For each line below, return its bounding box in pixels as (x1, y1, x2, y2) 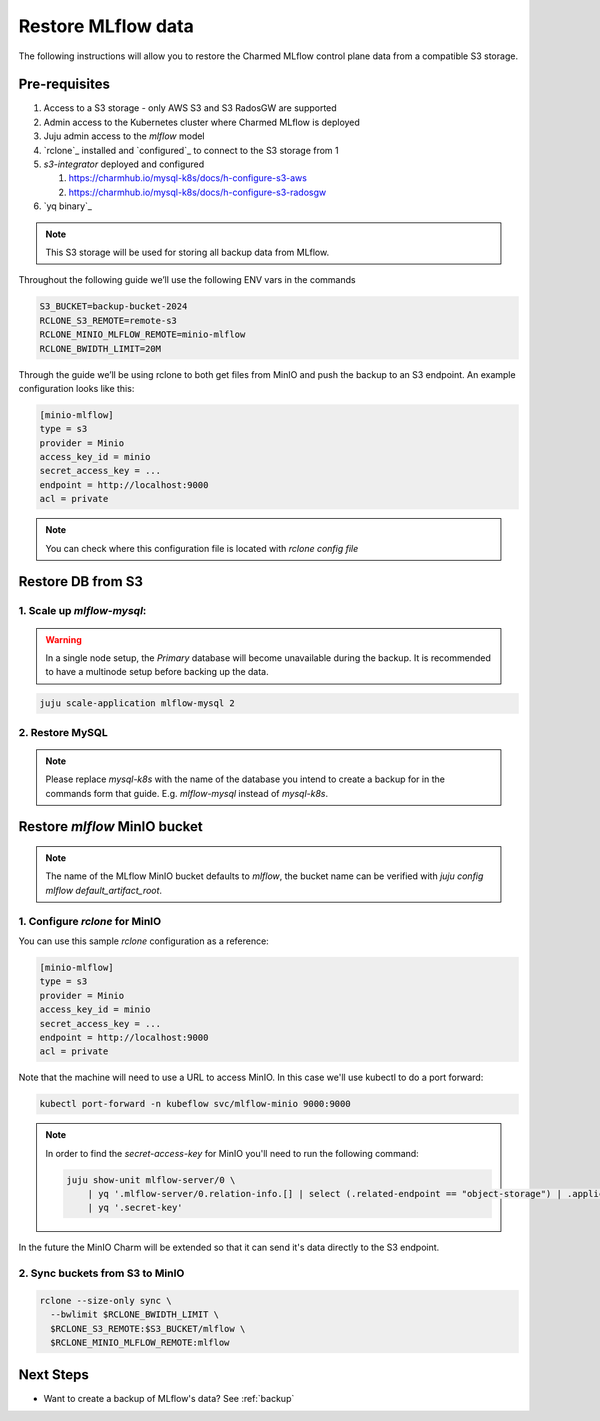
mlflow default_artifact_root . (45, 884, 163, 896)
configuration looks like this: (18, 382, 135, 394)
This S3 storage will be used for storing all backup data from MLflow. (45, 246, 330, 258)
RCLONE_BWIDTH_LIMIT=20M (39, 343, 162, 354)
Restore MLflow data (18, 15, 195, 37)
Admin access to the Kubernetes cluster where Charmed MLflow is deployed (43, 116, 360, 128)
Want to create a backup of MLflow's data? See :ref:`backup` (43, 1392, 295, 1404)
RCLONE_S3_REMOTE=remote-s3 (39, 315, 177, 326)
